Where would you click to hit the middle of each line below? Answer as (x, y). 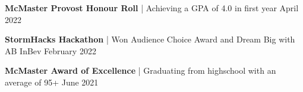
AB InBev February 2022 (50, 50)
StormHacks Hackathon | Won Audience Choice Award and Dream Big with (150, 39)
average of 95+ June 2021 (52, 82)
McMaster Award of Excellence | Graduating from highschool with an (141, 70)
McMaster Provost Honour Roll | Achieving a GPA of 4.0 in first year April (152, 8)
